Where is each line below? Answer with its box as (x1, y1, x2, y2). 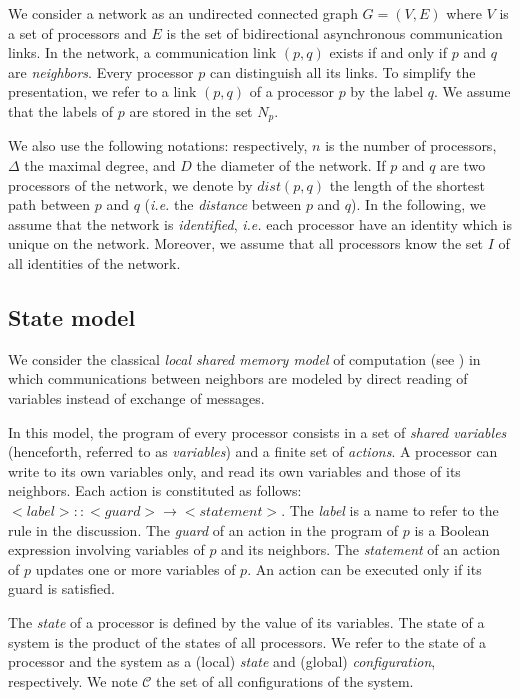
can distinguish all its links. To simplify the (209, 61, 476, 82)
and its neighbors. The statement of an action (221, 539, 501, 560)
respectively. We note (8, 670, 138, 691)
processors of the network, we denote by (8, 174, 253, 195)
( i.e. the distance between (144, 194, 302, 215)
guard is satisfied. (8, 578, 115, 599)
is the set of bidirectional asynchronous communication (166, 22, 503, 43)
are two (440, 155, 486, 176)
